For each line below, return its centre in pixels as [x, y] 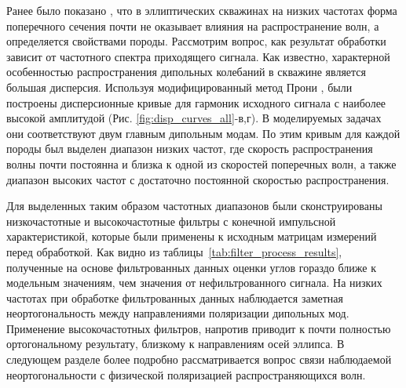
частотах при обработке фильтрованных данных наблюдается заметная [175, 297]
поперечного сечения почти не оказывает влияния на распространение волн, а [193, 25]
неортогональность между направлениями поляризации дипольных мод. [178, 313]
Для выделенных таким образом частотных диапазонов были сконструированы [194, 206]
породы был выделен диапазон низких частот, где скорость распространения [190, 149]
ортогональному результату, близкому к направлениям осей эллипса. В [176, 344]
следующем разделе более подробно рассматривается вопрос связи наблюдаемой [199, 359]
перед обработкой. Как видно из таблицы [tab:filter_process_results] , [174, 251]
